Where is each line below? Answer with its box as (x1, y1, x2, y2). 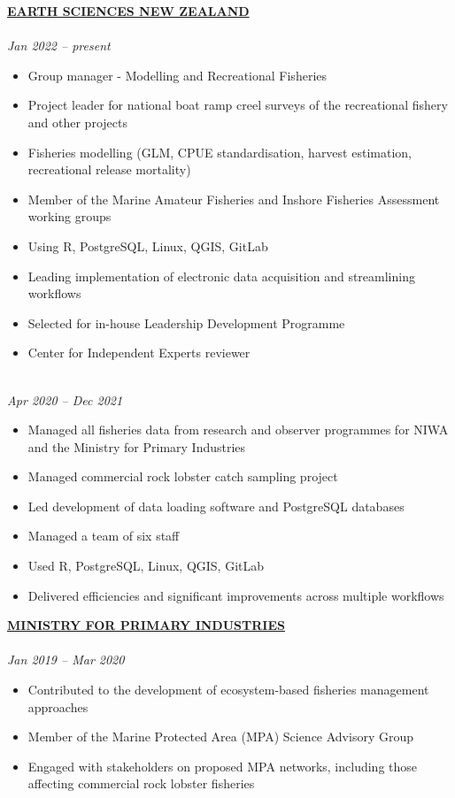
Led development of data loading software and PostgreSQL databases (27, 496, 405, 515)
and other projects (27, 112, 127, 131)
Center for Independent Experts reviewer (27, 343, 251, 362)
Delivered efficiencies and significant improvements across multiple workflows (27, 586, 444, 604)
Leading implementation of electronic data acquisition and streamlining (27, 266, 415, 285)
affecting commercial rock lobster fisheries (27, 774, 255, 793)
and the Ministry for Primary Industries (27, 437, 246, 456)
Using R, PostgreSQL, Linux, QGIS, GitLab (27, 236, 268, 255)
